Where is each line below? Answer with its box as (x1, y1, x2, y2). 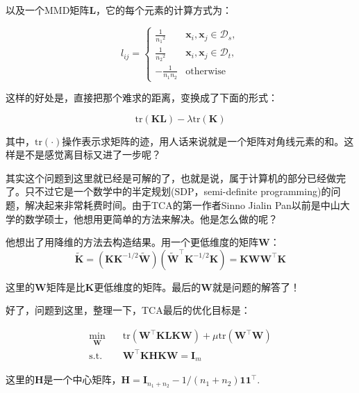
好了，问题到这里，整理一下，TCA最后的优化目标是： (6, 303, 251, 317)
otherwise (185, 66, 226, 76)
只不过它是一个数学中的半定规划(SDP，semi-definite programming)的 (24, 184, 331, 199)
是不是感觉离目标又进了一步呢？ (15, 147, 161, 162)
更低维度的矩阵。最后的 (94, 279, 201, 294)
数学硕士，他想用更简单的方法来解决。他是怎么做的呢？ (24, 211, 278, 226)
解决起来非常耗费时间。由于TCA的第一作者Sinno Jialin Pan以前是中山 (24, 198, 340, 212)
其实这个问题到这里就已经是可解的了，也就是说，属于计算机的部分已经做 (6, 170, 336, 185)
